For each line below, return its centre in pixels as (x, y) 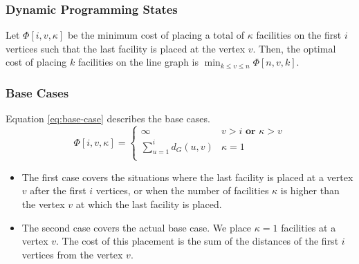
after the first (58, 190)
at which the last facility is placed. (149, 204)
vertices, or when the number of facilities (182, 190)
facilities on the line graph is (138, 62)
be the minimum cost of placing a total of (156, 35)
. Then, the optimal (294, 48)
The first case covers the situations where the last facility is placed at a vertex (187, 177)
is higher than (310, 190)
